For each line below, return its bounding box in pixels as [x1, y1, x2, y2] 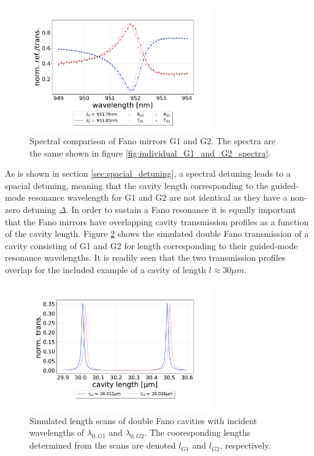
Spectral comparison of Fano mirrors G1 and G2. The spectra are [29, 134, 276, 147]
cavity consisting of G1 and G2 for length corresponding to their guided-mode [5, 239, 298, 252]
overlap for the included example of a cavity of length [5, 263, 206, 276]
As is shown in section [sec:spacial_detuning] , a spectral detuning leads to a [5, 167, 291, 180]
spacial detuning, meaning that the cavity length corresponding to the [5, 179, 269, 191]
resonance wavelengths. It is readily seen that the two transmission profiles [5, 251, 286, 264]
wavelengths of [29, 426, 85, 439]
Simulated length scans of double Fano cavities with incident [29, 414, 258, 427]
